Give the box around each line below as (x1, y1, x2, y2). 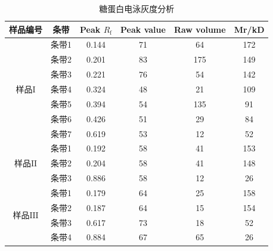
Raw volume (173, 23, 226, 35)
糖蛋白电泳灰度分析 (99, 2, 175, 14)
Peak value (120, 23, 166, 35)
